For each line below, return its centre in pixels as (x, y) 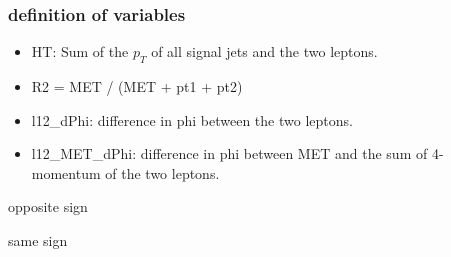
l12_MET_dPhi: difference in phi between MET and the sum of (229, 153)
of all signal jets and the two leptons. (264, 51)
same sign (38, 239)
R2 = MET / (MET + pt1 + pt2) (137, 86)
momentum (66, 172)
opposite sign (48, 206)
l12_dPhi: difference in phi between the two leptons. (192, 119)
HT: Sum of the (80, 51)
